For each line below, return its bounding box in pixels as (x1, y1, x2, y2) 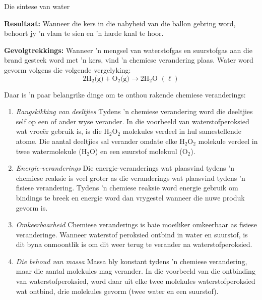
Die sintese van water (4, 1, 70, 11)
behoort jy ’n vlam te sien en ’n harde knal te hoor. (4, 28, 164, 38)
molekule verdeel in (198, 135, 258, 146)
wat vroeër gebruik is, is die (16, 126, 102, 136)
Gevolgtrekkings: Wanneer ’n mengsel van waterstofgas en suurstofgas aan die (4, 44, 252, 55)
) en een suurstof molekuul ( (95, 145, 182, 156)
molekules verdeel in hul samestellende (122, 126, 241, 136)
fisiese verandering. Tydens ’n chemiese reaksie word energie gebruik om (16, 182, 238, 193)
